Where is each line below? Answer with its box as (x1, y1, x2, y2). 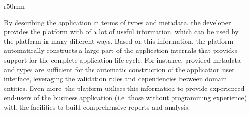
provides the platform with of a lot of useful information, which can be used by (4, 26, 239, 37)
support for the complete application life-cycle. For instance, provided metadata (4, 54, 241, 64)
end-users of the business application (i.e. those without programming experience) (4, 92, 247, 102)
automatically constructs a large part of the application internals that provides (4, 45, 238, 55)
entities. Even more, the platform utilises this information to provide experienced (4, 83, 245, 93)
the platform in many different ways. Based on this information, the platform (4, 36, 234, 46)
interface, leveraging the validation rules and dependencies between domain (4, 74, 227, 84)
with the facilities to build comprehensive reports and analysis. (4, 102, 190, 112)
